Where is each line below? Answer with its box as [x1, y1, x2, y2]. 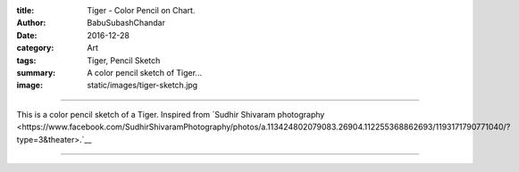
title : [16, 5, 35, 15]
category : [16, 43, 54, 53]
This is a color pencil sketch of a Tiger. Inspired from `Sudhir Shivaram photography [16, 109, 325, 119]
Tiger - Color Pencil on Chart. [87, 5, 196, 15]
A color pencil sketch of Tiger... [87, 67, 203, 78]
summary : [16, 67, 56, 78]
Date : [16, 29, 38, 40]
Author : [16, 18, 46, 29]
